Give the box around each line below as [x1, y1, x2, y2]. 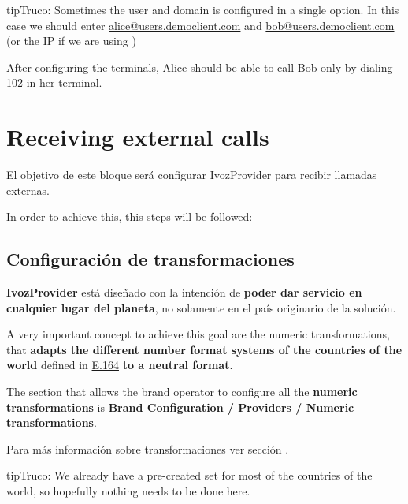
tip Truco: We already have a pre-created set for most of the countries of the [6, 467, 373, 483]
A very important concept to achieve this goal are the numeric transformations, [6, 326, 390, 342]
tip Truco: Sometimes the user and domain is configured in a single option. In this [6, 2, 399, 17]
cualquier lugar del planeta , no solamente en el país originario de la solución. [6, 299, 396, 315]
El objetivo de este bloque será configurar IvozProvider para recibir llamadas [6, 166, 377, 183]
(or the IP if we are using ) [6, 32, 136, 49]
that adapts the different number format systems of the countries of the [6, 341, 402, 357]
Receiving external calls [6, 121, 269, 153]
